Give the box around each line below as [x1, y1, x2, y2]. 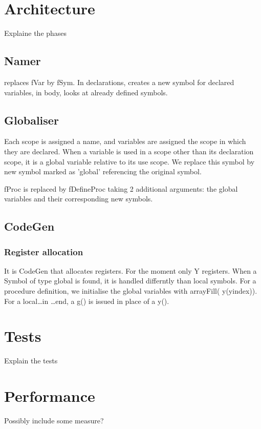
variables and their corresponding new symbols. [4, 193, 153, 204]
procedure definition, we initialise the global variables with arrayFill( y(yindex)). [4, 285, 257, 296]
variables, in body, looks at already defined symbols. [4, 87, 168, 97]
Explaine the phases [4, 28, 67, 38]
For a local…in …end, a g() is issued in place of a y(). [4, 295, 169, 306]
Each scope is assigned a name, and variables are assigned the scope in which [4, 136, 246, 147]
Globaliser [4, 112, 59, 128]
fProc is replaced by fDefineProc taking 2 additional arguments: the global [4, 183, 238, 194]
